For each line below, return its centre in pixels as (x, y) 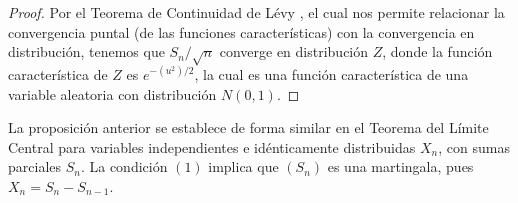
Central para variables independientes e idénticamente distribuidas (212, 146)
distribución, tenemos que (86, 51)
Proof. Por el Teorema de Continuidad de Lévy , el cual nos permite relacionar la (256, 12)
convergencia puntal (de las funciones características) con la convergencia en (241, 31)
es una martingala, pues (400, 166)
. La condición (124, 166)
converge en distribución (294, 51)
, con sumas (474, 146)
